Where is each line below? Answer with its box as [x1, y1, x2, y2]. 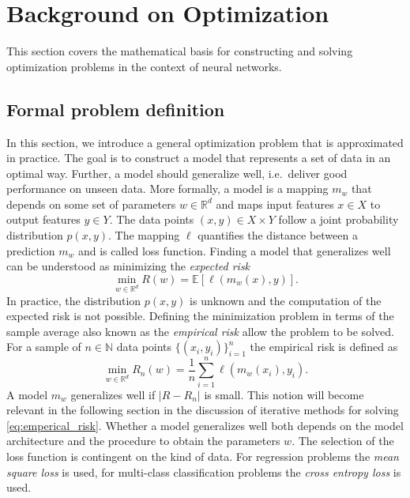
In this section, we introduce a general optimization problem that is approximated [6, 134, 404, 150]
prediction [6, 242, 55, 258]
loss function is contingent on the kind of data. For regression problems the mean [6, 447, 399, 464]
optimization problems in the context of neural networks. [6, 58, 282, 74]
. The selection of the [292, 432, 394, 449]
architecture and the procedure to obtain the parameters [6, 432, 280, 449]
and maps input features [216, 195, 334, 212]
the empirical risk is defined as [250, 338, 398, 355]
